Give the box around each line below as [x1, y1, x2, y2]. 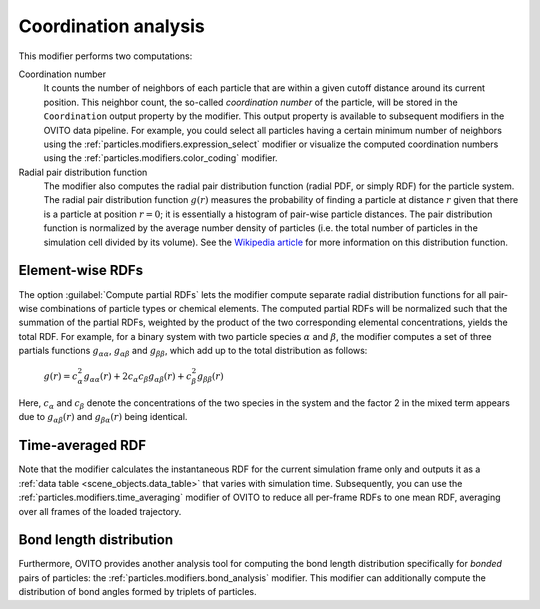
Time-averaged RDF [18, 437, 147, 454]
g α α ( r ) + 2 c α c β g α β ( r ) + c [83, 371, 192, 385]
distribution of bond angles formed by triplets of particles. [18, 586, 257, 598]
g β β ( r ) [196, 371, 224, 385]
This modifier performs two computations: [18, 50, 193, 62]
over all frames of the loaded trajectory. [18, 505, 182, 517]
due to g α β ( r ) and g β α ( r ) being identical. [18, 411, 188, 425]
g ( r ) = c [43, 371, 79, 382]
